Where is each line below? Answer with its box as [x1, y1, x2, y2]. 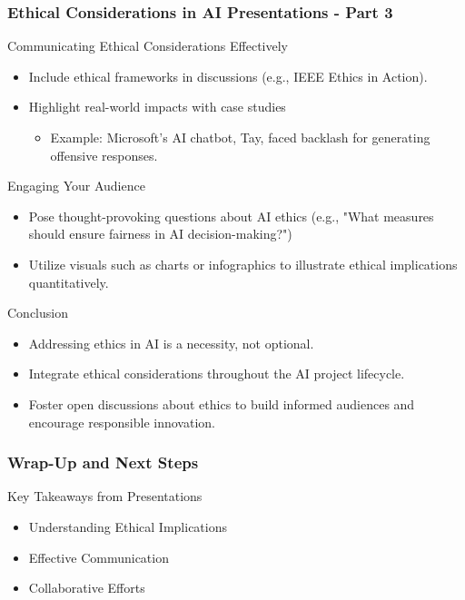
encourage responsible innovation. [28, 412, 215, 431]
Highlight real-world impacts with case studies [28, 97, 286, 116]
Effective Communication [28, 547, 169, 566]
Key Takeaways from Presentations [7, 487, 203, 506]
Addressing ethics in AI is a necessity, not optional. [28, 333, 314, 352]
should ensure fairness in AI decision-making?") [28, 224, 292, 243]
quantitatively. [28, 272, 109, 291]
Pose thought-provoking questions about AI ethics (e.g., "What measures [28, 206, 434, 225]
